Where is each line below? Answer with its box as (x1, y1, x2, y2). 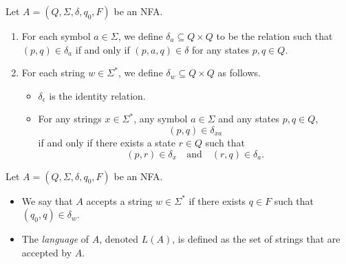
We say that (21, 193, 73, 208)
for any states (192, 42, 250, 56)
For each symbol (21, 29, 91, 43)
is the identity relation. (49, 88, 146, 102)
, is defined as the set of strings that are (172, 232, 340, 246)
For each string (21, 65, 85, 80)
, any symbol (133, 111, 188, 126)
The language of (21, 232, 89, 246)
